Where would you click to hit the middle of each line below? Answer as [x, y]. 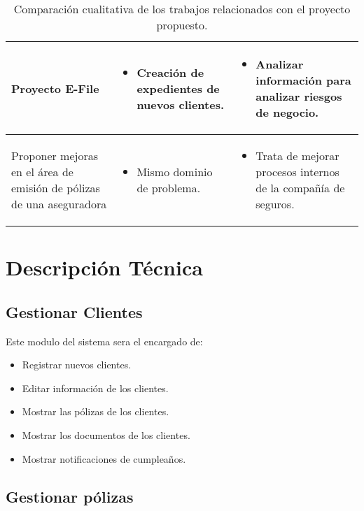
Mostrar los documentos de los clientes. [106, 434]
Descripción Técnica [104, 267]
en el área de [42, 172]
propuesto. [182, 25]
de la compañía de [300, 188]
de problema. [169, 188]
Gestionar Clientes [74, 311]
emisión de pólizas [56, 188]
